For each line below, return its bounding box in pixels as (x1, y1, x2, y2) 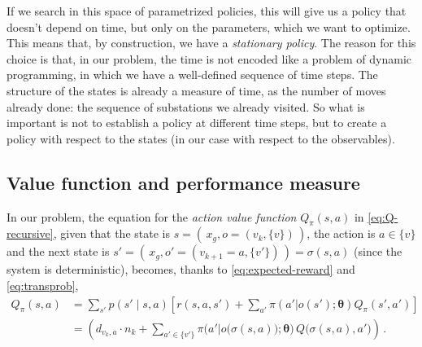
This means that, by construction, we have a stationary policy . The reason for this (7, 34, 416, 51)
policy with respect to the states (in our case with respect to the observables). (7, 130, 395, 147)
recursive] (7, 225, 54, 242)
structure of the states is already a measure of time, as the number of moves (7, 81, 386, 99)
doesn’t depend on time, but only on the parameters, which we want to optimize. (7, 18, 411, 35)
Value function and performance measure (7, 169, 360, 195)
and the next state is (7, 243, 110, 260)
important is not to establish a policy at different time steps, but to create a (7, 114, 387, 131)
